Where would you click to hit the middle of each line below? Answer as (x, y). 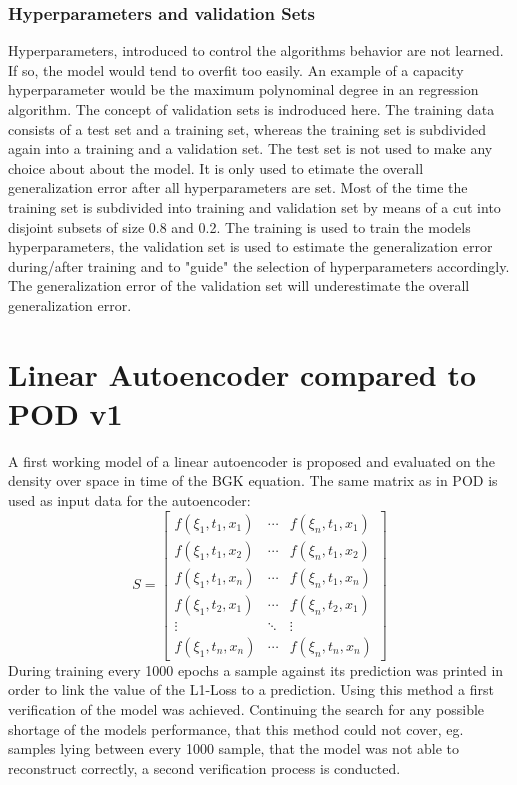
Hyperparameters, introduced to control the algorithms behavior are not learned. (256, 50)
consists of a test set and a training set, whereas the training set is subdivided (247, 128)
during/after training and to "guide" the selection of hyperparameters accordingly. (259, 265)
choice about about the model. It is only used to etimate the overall (216, 167)
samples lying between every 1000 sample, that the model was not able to (234, 748)
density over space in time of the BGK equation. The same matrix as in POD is (253, 480)
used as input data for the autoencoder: (129, 500)
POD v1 (65, 412)
